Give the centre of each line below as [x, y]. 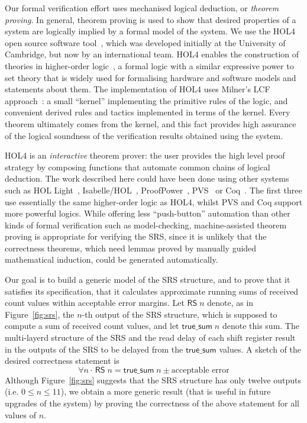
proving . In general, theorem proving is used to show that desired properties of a [151, 19]
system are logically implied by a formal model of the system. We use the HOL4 [150, 31]
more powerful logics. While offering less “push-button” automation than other [148, 213]
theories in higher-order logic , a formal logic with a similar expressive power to [149, 65]
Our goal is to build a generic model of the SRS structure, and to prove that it [148, 280]
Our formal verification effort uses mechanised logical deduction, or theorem [142, 8]
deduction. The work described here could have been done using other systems [147, 178]
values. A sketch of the [260, 349]
